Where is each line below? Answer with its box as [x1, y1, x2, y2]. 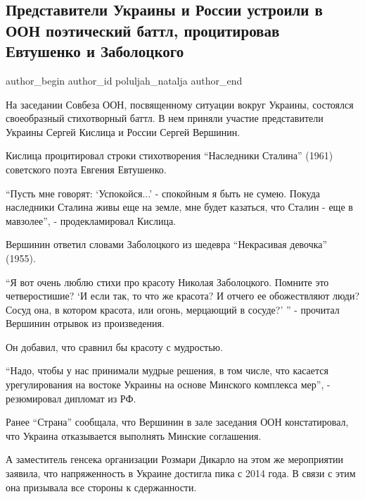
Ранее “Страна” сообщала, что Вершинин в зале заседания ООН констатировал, [6, 414, 349, 429]
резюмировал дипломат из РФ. [6, 390, 136, 405]
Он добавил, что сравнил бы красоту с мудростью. [6, 339, 223, 354]
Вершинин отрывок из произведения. [6, 316, 165, 331]
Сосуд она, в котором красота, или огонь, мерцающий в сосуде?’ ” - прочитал [6, 302, 340, 316]
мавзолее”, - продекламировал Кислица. [6, 213, 177, 228]
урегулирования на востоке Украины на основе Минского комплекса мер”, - [6, 377, 331, 392]
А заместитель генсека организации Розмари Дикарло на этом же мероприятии [6, 452, 344, 467]
